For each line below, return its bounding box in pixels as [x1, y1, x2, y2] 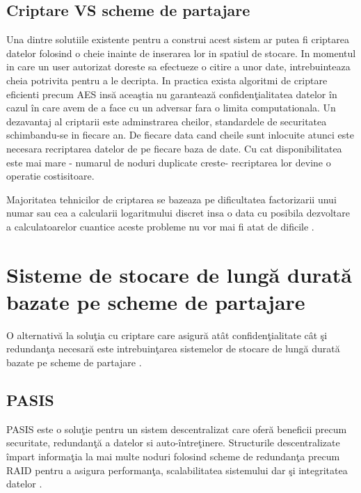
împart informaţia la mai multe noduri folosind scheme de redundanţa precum [6, 449, 340, 463]
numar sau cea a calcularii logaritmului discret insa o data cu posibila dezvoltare [6, 205, 351, 220]
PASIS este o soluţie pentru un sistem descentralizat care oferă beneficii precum [6, 421, 347, 436]
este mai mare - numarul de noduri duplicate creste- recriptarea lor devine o [6, 155, 331, 169]
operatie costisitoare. [6, 169, 95, 183]
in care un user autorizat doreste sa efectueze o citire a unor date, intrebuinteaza [6, 59, 351, 74]
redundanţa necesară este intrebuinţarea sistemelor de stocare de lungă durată [6, 341, 340, 356]
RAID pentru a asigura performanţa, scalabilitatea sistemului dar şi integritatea [6, 462, 348, 477]
